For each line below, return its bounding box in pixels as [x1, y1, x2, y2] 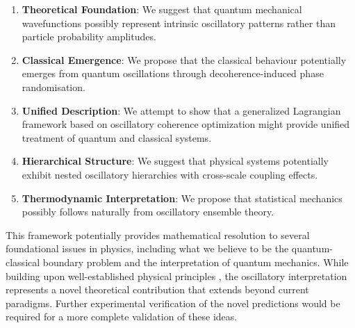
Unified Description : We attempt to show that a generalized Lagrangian [22, 103, 341, 117]
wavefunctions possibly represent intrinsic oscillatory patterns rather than [22, 15, 336, 30]
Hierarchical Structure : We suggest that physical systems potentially [22, 154, 329, 168]
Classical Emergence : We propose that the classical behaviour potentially [22, 52, 347, 67]
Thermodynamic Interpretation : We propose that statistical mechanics [22, 190, 342, 205]
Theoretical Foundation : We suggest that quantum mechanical [22, 2, 302, 16]
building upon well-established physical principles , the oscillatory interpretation [6, 268, 347, 283]
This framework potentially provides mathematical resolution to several [6, 227, 310, 242]
